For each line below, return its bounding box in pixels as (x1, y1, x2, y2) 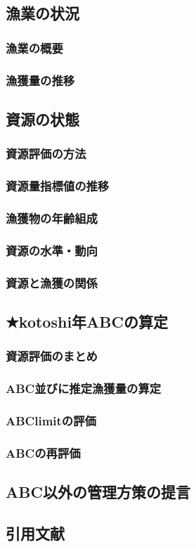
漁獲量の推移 (6, 71, 75, 89)
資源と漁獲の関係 (6, 273, 98, 291)
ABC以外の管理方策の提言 (6, 481, 190, 503)
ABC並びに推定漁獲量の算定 (6, 380, 162, 397)
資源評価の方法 (6, 145, 86, 162)
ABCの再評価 (6, 444, 81, 461)
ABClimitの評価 (6, 411, 96, 429)
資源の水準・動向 (6, 241, 98, 259)
